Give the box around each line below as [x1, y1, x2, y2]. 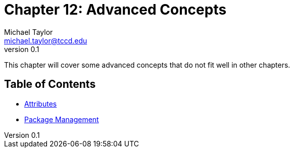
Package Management [24, 115, 99, 124]
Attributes [24, 99, 57, 108]
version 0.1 [4, 44, 39, 54]
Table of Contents [4, 78, 96, 91]
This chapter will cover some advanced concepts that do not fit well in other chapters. [4, 60, 290, 69]
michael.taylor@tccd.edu [4, 36, 87, 45]
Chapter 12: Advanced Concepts [4, 1, 227, 18]
